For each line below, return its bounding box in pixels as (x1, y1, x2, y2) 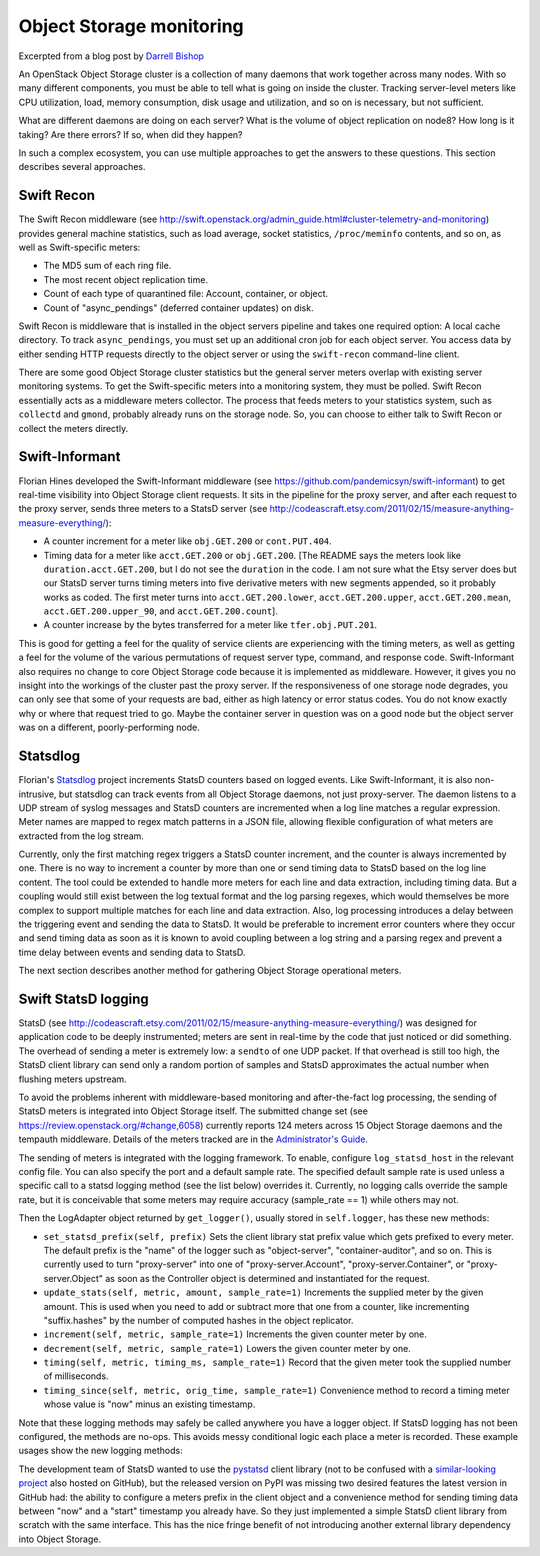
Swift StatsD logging (18, 991, 149, 1007)
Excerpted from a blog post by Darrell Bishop (18, 50, 205, 62)
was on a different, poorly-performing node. (18, 721, 200, 734)
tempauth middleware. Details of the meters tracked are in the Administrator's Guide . (18, 1133, 369, 1145)
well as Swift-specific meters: (18, 241, 141, 253)
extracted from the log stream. (18, 830, 145, 842)
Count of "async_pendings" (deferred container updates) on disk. (43, 301, 314, 314)
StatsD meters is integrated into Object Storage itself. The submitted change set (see (18, 1105, 369, 1117)
